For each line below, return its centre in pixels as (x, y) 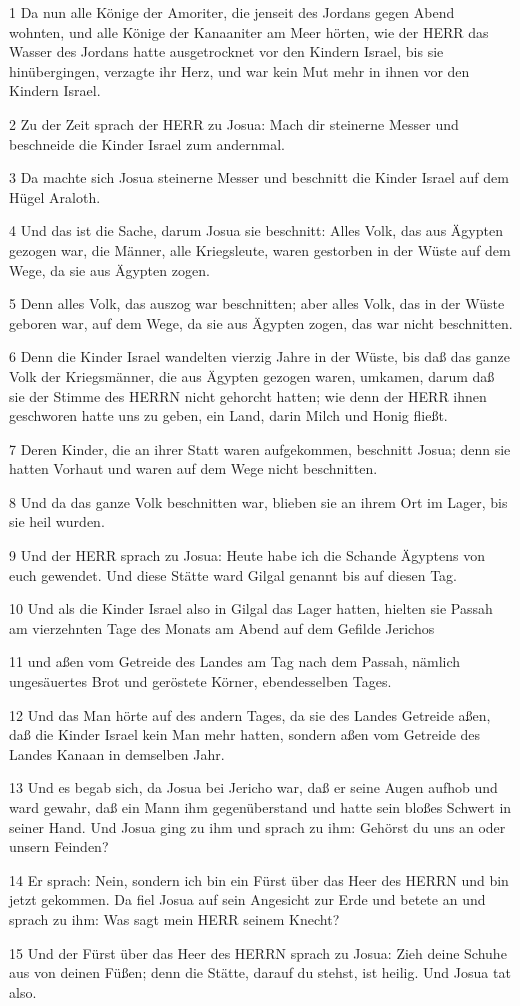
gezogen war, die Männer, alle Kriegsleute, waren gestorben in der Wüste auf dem (260, 249)
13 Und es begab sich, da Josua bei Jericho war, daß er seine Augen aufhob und (253, 787)
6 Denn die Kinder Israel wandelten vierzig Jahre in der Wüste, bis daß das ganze (259, 356)
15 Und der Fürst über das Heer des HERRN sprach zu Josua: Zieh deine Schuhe (258, 952)
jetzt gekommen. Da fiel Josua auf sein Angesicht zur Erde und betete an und (247, 899)
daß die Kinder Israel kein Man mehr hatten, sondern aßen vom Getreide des (245, 734)
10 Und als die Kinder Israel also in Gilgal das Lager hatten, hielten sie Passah (251, 608)
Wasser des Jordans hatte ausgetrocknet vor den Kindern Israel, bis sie (226, 51)
